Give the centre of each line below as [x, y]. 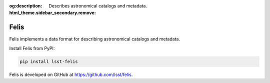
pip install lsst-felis [49, 61]
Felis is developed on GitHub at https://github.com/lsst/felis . [71, 74]
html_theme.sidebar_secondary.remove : [52, 13]
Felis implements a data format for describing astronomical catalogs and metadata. [94, 39]
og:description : [26, 6]
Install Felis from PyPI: [32, 48]
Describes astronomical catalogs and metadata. [98, 6]
